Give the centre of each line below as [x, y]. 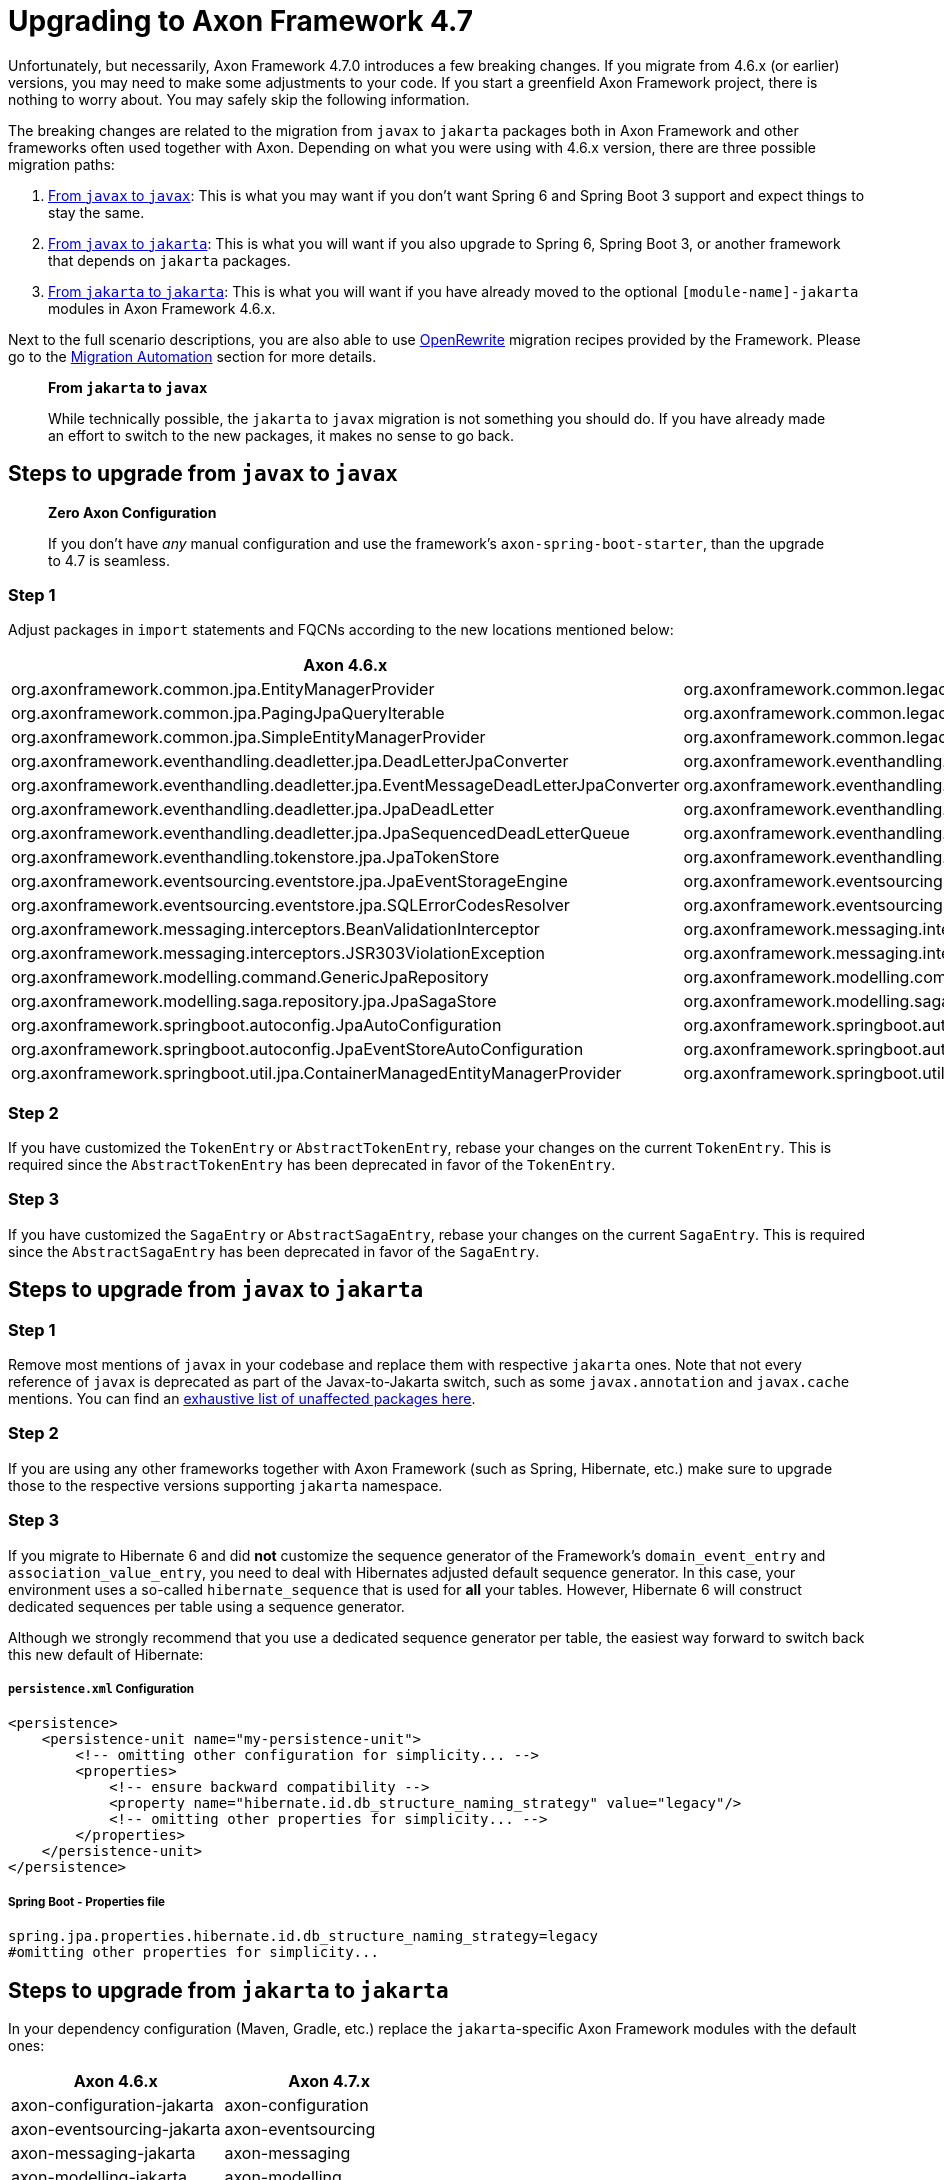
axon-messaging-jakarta [103, 2152]
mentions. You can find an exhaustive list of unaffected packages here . [242, 1399]
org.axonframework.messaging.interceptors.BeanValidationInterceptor [275, 929]
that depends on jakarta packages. [169, 260]
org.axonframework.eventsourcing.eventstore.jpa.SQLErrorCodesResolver [290, 905]
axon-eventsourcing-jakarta [116, 2128]
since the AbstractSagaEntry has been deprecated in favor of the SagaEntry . [274, 1251]
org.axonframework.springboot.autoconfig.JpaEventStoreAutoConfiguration [297, 1049]
